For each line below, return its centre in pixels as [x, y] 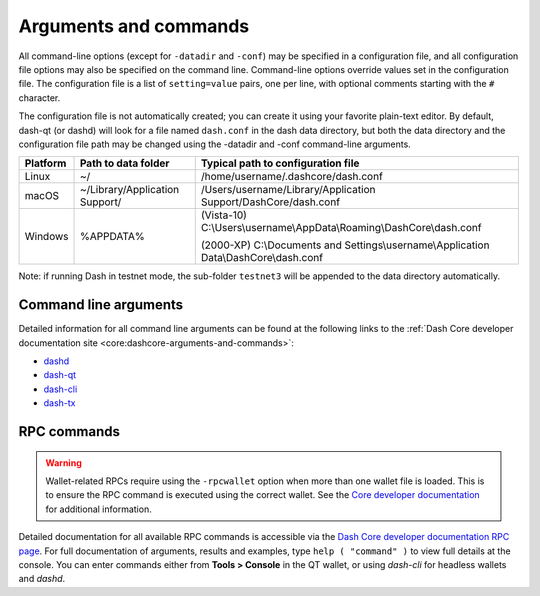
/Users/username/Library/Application [288, 190]
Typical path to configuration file [280, 163]
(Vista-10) [223, 215]
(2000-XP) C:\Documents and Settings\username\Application [345, 245]
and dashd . [42, 579]
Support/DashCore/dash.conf [270, 202]
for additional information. [98, 509]
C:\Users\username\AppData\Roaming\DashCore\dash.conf [341, 228]
